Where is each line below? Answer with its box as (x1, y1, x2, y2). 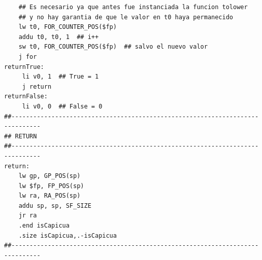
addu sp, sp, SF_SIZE (18, 202, 91, 209)
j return (22, 83, 52, 90)
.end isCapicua (18, 222, 70, 230)
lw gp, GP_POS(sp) (18, 172, 81, 180)
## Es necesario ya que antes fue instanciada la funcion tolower (18, 4, 248, 11)
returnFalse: (4, 93, 48, 100)
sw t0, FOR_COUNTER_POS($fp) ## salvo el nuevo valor (18, 43, 208, 51)
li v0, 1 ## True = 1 (22, 73, 99, 81)
